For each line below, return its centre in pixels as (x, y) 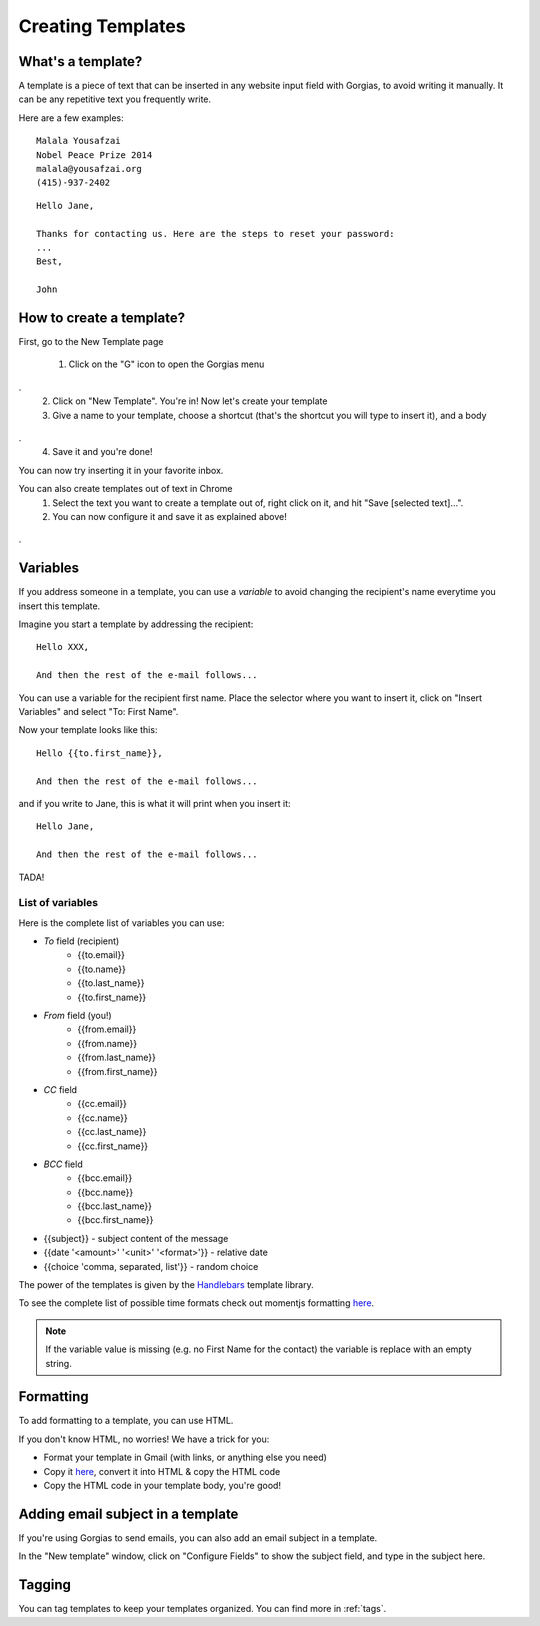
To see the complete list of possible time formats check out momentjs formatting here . (196, 1303)
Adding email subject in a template (128, 1513)
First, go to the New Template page (91, 342)
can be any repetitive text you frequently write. (115, 99)
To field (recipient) (81, 941)
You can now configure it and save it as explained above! (169, 516)
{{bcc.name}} (105, 1192)
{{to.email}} (101, 955)
